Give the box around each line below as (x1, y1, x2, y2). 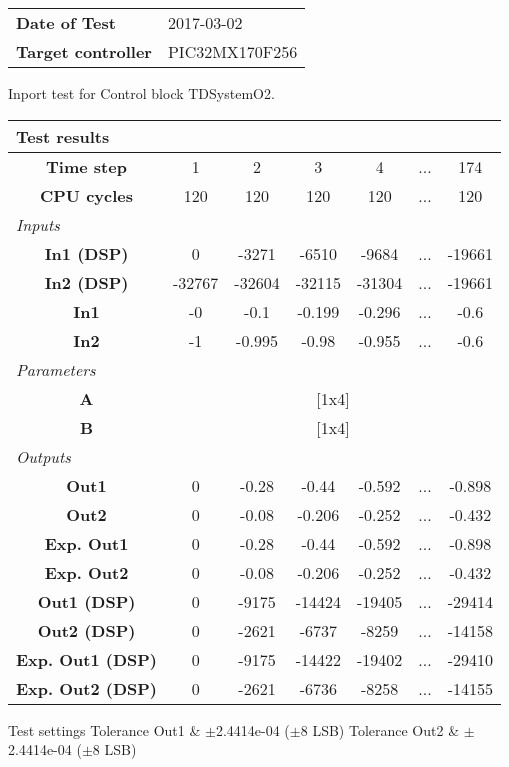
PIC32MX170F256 (167, 40, 298, 63)
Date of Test (16, 11, 116, 34)
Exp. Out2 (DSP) (16, 676, 158, 700)
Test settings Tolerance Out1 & (8, 719, 201, 740)
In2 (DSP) (44, 270, 129, 294)
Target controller (16, 40, 152, 63)
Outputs (16, 444, 71, 468)
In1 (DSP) (44, 241, 129, 265)
